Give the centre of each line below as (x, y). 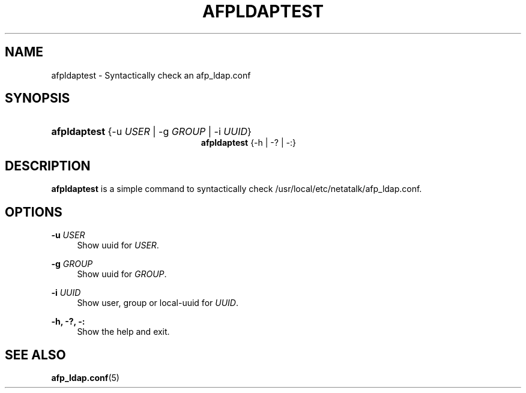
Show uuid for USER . (118, 245)
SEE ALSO (35, 355)
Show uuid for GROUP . (122, 274)
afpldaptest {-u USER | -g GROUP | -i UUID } (151, 132)
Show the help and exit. (123, 332)
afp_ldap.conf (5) (85, 377)
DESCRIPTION (48, 166)
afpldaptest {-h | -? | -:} (248, 143)
